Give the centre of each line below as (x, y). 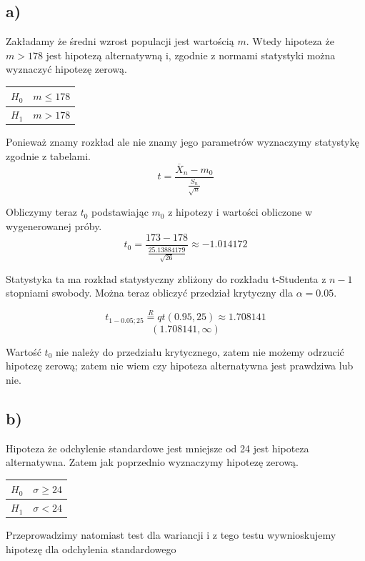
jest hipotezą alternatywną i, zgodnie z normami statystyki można (191, 55)
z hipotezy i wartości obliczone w (240, 212)
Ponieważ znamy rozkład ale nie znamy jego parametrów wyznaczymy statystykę (182, 142)
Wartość (24, 351)
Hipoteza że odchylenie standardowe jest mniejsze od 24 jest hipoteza (157, 448)
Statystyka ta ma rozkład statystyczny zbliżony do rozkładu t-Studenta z (166, 278)
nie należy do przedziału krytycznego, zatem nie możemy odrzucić (200, 351)
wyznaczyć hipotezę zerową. (66, 69)
